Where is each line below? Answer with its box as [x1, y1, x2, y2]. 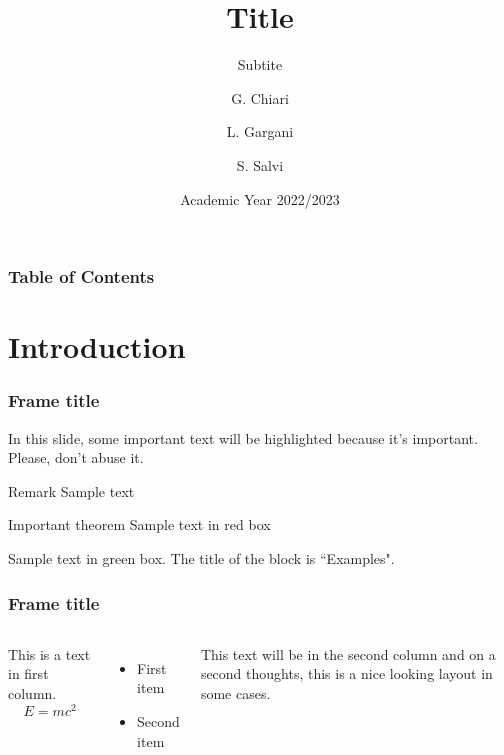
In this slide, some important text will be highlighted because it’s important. [8, 427, 478, 448]
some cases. [200, 682, 271, 703]
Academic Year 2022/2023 [180, 188, 340, 209]
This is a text [8, 643, 91, 664]
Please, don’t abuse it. [8, 447, 144, 468]
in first [8, 663, 49, 684]
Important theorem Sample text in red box [8, 514, 271, 535]
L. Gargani [226, 121, 294, 142]
